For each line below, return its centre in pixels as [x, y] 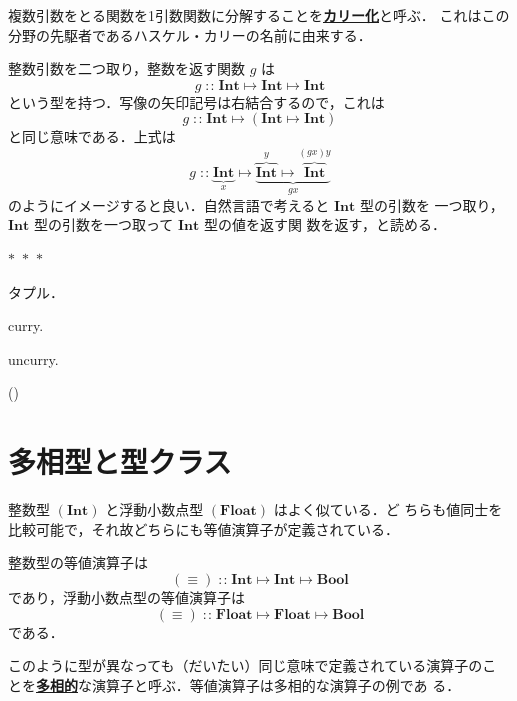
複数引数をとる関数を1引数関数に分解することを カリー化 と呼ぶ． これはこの [259, 15]
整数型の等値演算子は [78, 562]
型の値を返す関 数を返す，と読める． [325, 224]
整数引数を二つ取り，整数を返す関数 [127, 68]
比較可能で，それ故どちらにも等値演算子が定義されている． [204, 528]
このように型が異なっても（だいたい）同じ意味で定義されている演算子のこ [252, 665]
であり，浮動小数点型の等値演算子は [126, 596]
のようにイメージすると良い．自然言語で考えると [169, 204]
